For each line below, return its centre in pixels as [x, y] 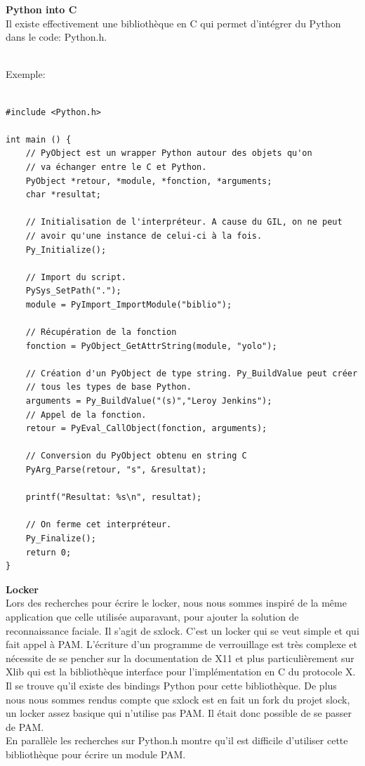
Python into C [41, 9]
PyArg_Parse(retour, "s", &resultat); [116, 470]
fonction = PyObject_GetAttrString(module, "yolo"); [151, 346]
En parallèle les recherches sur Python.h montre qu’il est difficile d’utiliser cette [177, 740]
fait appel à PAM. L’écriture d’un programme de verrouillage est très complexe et [181, 644]
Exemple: [26, 74]
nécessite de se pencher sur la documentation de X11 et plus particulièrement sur [180, 658]
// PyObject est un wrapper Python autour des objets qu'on [169, 153]
